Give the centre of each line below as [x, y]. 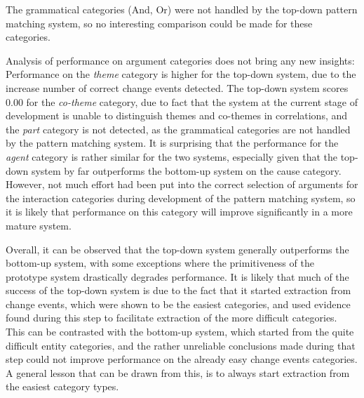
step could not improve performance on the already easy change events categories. [182, 359]
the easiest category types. [62, 386]
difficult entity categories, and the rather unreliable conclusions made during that [181, 345]
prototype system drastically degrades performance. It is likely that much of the [177, 276]
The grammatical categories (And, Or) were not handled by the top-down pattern [182, 9]
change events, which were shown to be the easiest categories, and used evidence [178, 304]
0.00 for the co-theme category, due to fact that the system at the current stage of [182, 101]
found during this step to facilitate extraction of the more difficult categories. [171, 318]
